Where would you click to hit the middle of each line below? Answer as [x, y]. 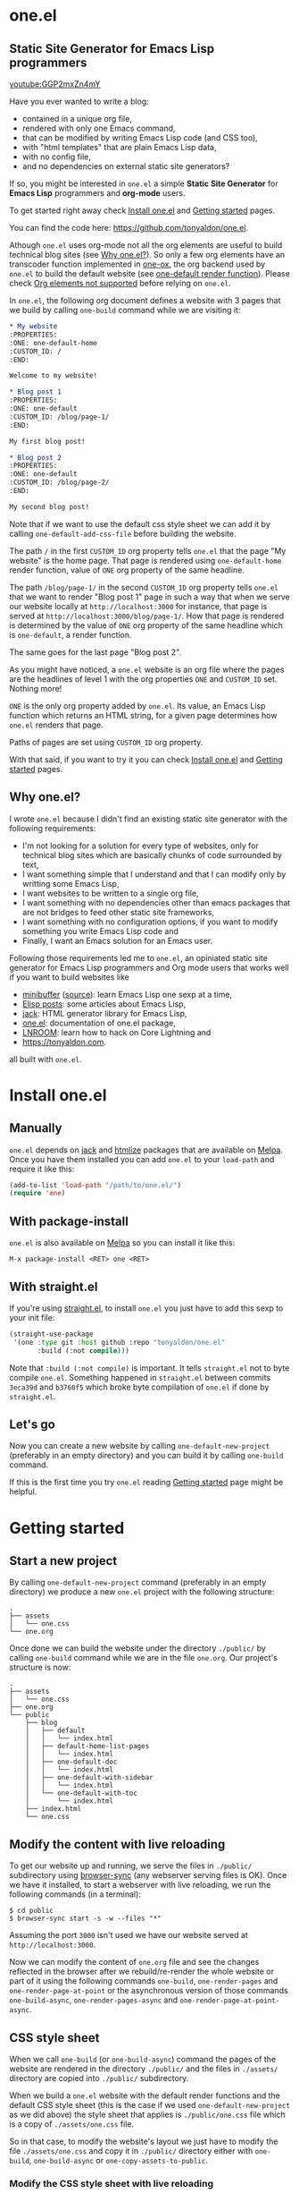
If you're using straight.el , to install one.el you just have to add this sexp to [146, 1308]
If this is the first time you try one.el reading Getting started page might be [146, 1483]
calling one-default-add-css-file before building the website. [123, 533]
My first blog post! [48, 441]
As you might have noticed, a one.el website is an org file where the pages [147, 669]
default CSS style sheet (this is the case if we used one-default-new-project [149, 2105]
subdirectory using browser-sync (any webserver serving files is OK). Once [148, 1875]
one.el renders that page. [57, 725]
